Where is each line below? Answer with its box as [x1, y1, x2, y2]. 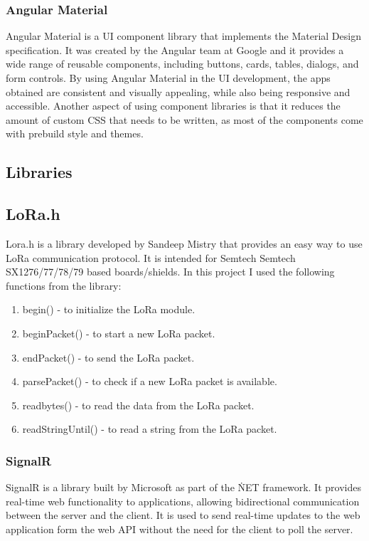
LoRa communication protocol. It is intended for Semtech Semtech [6, 250, 296, 265]
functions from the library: [6, 278, 122, 293]
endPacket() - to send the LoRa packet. [22, 350, 195, 364]
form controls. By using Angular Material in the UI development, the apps [6, 70, 331, 85]
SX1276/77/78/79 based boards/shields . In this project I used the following [6, 264, 335, 279]
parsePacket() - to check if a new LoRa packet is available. [22, 374, 277, 389]
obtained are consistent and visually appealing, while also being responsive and [6, 84, 351, 99]
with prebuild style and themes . [6, 126, 144, 141]
